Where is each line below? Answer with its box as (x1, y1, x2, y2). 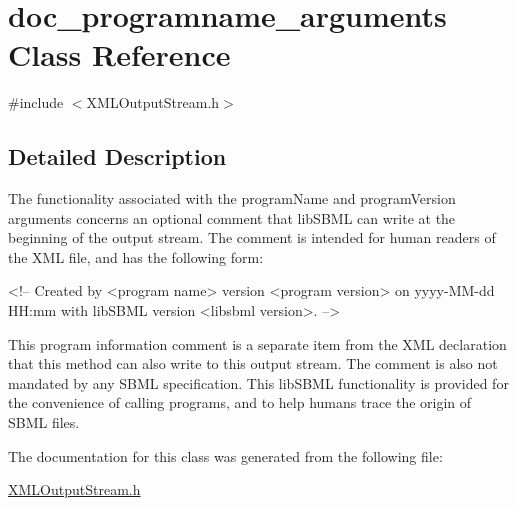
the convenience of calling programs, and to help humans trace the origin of (8, 392, 472, 413)
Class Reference (8, 34, 231, 75)
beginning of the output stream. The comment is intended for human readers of (8, 227, 496, 248)
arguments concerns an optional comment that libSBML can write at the (8, 207, 456, 228)
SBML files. (8, 412, 80, 433)
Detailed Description (8, 141, 227, 172)
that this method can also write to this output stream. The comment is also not (8, 353, 498, 374)
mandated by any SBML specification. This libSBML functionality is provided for (8, 372, 509, 393)
